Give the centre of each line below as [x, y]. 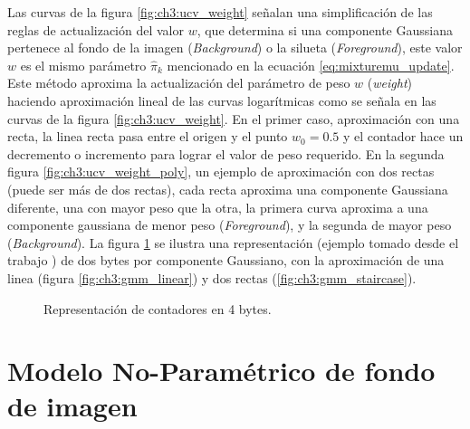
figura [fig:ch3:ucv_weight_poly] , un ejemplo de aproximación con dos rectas [221, 172]
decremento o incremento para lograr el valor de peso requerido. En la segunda [226, 153]
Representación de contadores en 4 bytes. [158, 308]
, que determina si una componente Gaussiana [325, 29]
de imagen [72, 406]
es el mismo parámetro [83, 65]
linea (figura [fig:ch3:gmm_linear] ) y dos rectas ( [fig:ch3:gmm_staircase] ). [212, 277]
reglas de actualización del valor [96, 29]
